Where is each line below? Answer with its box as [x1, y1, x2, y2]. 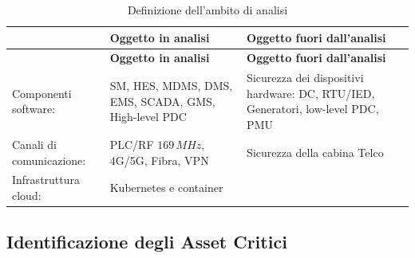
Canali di [12, 135, 57, 152]
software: [12, 100, 56, 117]
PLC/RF [109, 135, 154, 152]
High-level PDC [109, 108, 187, 125]
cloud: [12, 186, 41, 203]
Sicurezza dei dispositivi [247, 69, 364, 86]
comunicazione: [12, 151, 86, 168]
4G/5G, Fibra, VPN [109, 151, 209, 168]
